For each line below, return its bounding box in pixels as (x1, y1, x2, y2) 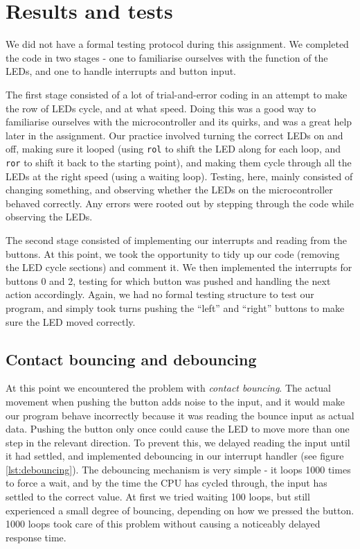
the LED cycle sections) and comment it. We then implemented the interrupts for (6, 260, 352, 274)
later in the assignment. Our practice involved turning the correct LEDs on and (6, 128, 343, 142)
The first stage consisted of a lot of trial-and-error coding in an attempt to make (6, 87, 348, 101)
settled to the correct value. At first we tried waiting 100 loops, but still (6, 489, 310, 504)
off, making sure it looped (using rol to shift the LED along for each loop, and (6, 141, 341, 156)
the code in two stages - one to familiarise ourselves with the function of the (6, 50, 328, 64)
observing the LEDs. (6, 209, 93, 224)
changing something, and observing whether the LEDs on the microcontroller (6, 182, 333, 197)
